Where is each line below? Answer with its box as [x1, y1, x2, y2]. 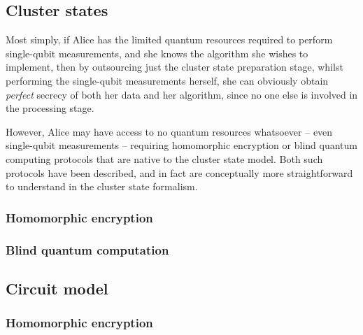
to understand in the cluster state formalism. [6, 179, 198, 194]
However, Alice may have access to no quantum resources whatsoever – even [6, 124, 333, 138]
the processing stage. [6, 101, 94, 115]
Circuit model [6, 277, 108, 299]
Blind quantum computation [6, 241, 169, 258]
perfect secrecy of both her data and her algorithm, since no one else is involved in [6, 87, 358, 101]
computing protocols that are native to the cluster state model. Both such [6, 151, 323, 166]
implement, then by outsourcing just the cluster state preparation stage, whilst [6, 59, 343, 74]
